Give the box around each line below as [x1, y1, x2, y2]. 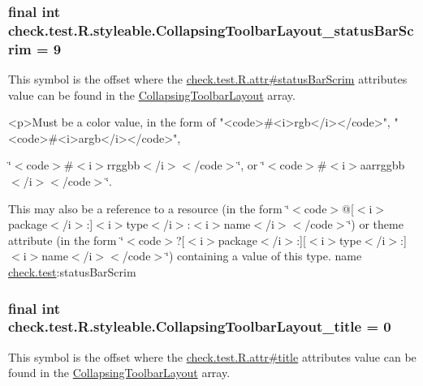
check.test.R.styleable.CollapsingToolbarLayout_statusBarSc [8, 19, 414, 40]
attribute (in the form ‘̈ [8, 231, 124, 248]
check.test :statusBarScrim [8, 264, 136, 280]
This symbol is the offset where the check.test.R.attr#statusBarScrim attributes [8, 71, 408, 88]
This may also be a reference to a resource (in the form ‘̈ [8, 199, 290, 217]
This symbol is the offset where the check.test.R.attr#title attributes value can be [8, 348, 417, 365]
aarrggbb [360, 157, 405, 174]
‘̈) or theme [347, 216, 404, 233]
